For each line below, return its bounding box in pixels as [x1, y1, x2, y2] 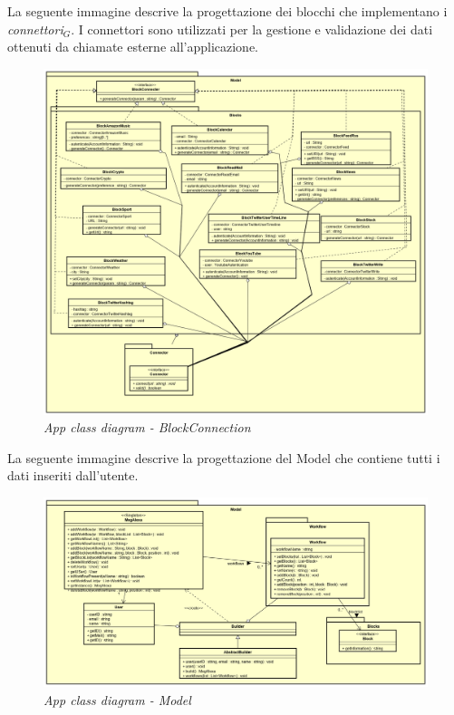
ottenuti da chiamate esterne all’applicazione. [7, 37, 259, 56]
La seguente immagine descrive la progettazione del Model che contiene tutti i [7, 448, 440, 467]
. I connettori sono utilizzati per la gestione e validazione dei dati [71, 19, 433, 38]
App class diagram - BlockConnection [43, 418, 251, 437]
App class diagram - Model [43, 690, 191, 709]
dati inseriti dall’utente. [7, 466, 139, 485]
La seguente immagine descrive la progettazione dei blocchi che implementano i [7, 2, 448, 20]
